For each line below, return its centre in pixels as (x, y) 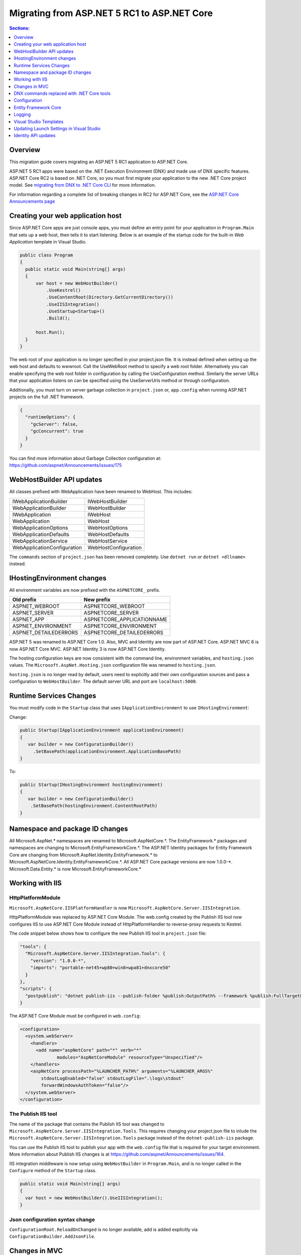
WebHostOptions (108, 528)
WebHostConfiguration (115, 547)
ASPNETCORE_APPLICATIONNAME (125, 619)
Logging (22, 114)
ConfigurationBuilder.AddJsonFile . (52, 1236)
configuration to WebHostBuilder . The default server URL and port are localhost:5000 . (103, 681)
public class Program (46, 255)
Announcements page (32, 201)
